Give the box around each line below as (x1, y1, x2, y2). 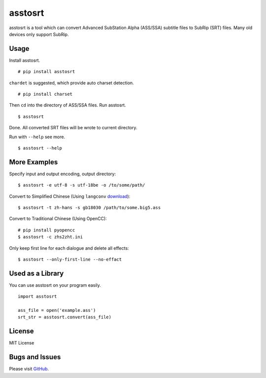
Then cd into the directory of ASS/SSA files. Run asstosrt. (9, 102, 126, 108)
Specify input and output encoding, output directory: (9, 171, 116, 177)
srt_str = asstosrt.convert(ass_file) (18, 314, 112, 320)
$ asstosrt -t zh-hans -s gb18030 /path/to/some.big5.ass (18, 205, 161, 211)
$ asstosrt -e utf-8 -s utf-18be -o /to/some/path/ (18, 183, 145, 188)
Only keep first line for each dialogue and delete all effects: (9, 245, 129, 251)
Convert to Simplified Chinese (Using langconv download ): (9, 193, 131, 199)
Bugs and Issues (9, 353, 61, 361)
